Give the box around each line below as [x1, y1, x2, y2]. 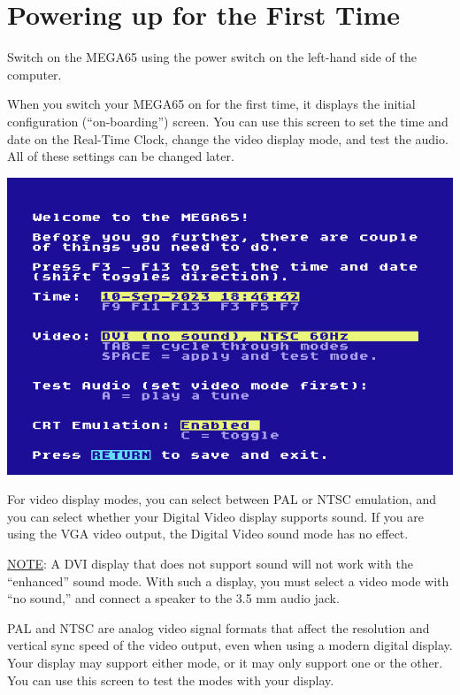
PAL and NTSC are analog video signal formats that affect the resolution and [7, 618, 430, 637]
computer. [7, 65, 62, 83]
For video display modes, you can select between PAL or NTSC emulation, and [7, 490, 437, 508]
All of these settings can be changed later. [7, 147, 234, 165]
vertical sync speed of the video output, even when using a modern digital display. [7, 636, 453, 654]
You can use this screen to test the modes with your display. [7, 670, 334, 689]
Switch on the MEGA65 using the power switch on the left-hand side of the [7, 48, 417, 66]
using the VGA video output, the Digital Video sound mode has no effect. [7, 524, 409, 543]
